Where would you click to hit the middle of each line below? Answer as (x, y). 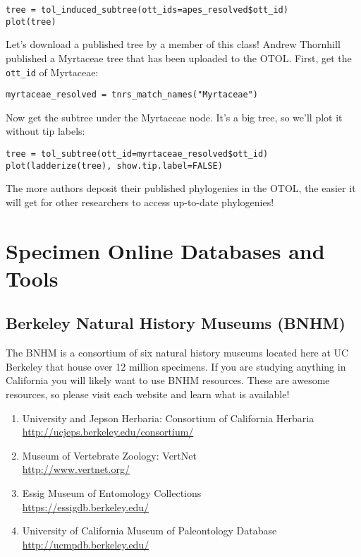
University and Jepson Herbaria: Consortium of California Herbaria (168, 418)
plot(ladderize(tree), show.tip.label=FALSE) (114, 166)
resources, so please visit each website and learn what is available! (148, 394)
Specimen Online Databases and (165, 250)
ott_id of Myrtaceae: (52, 72)
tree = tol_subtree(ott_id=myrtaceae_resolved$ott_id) (137, 154)
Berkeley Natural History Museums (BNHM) (176, 323)
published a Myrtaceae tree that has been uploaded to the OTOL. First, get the (179, 58)
